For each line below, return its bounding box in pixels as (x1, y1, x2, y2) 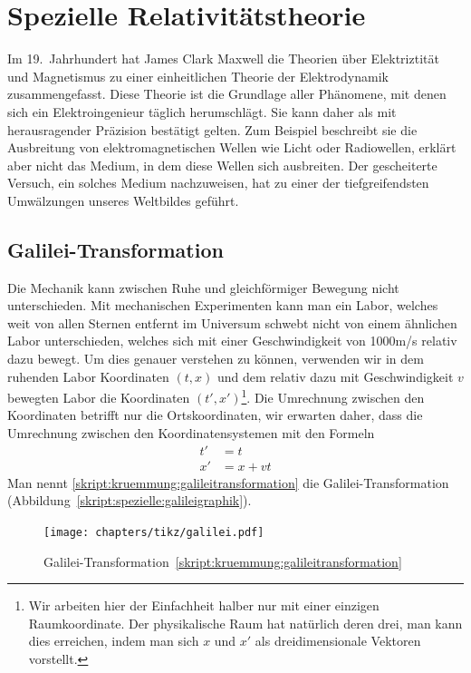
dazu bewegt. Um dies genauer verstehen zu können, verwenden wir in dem (7, 349, 424, 368)
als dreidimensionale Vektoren (255, 631, 421, 650)
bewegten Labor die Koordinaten (7, 387, 190, 406)
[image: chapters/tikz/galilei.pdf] (43, 525, 264, 539)
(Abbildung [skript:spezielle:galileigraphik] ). (7, 491, 252, 510)
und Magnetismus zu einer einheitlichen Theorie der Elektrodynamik (7, 66, 389, 85)
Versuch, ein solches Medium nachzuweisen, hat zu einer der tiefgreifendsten (7, 173, 429, 192)
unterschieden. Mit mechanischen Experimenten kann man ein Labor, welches (7, 296, 438, 315)
